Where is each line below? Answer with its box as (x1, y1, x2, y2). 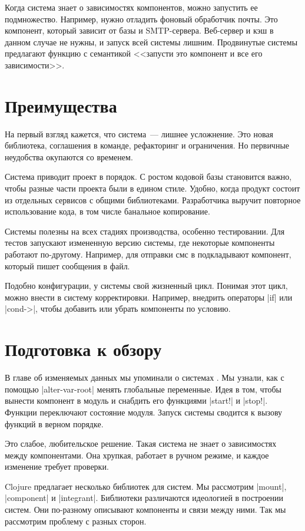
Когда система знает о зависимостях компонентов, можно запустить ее (5, 1, 258, 13)
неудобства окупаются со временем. (5, 150, 133, 163)
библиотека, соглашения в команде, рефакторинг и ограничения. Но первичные (5, 139, 290, 151)
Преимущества (5, 93, 117, 117)
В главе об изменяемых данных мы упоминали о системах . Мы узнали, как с (5, 371, 284, 384)
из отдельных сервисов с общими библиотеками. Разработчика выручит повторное (5, 193, 301, 206)
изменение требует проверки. (5, 460, 109, 473)
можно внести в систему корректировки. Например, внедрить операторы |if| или (5, 291, 293, 303)
